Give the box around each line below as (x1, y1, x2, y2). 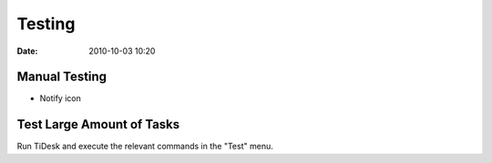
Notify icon (39, 93, 81, 104)
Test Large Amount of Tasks (16, 117, 180, 132)
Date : (16, 46, 38, 56)
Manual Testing (16, 69, 108, 85)
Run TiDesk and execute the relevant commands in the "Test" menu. (16, 141, 273, 152)
